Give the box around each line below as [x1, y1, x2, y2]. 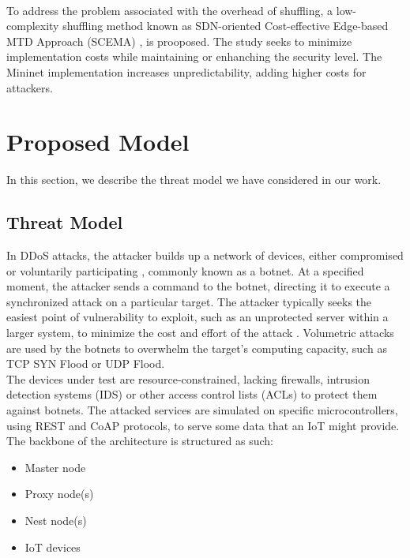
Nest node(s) [24, 511, 87, 528]
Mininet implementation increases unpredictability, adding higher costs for [6, 63, 367, 80]
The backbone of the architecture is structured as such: [6, 433, 274, 449]
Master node [24, 459, 86, 475]
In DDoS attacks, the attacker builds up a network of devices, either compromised [6, 247, 404, 264]
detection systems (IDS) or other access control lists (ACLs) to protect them [6, 386, 378, 403]
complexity [6, 17, 59, 34]
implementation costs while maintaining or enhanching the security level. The [6, 48, 382, 65]
